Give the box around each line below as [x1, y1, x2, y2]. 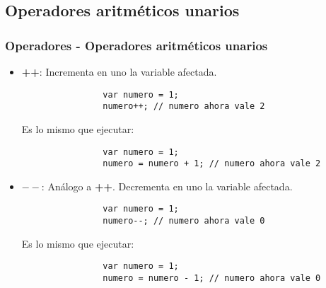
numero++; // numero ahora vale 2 [103, 101, 265, 112]
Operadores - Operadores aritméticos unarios [5, 36, 268, 54]
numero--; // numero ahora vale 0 [103, 216, 265, 226]
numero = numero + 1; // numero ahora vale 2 [103, 159, 321, 169]
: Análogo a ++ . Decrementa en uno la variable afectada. [41, 178, 293, 193]
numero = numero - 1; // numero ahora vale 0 [103, 272, 321, 283]
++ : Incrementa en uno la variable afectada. [21, 64, 217, 79]
